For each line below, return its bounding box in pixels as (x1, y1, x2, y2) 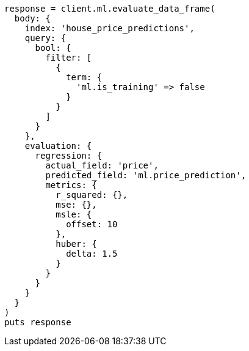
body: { (14, 13, 51, 23)
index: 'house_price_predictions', (24, 23, 195, 33)
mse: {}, (56, 200, 97, 209)
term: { (66, 72, 103, 82)
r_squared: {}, (56, 190, 128, 200)
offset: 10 (66, 219, 118, 229)
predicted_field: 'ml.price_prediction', (45, 170, 247, 180)
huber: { (56, 239, 97, 249)
